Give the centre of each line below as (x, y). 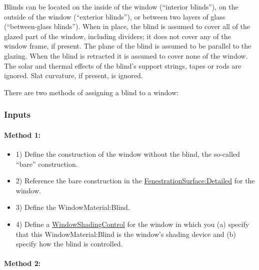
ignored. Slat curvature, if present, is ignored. (73, 75)
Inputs (17, 114)
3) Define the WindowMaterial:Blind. (73, 207)
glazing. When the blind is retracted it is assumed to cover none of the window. (126, 55)
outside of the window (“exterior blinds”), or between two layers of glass (115, 16)
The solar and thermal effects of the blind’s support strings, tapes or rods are (123, 65)
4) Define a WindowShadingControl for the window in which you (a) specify (132, 224)
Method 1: (22, 134)
